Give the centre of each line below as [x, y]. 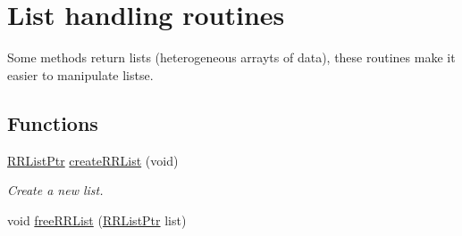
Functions [53, 122]
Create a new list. [55, 190]
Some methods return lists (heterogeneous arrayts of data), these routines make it [231, 57]
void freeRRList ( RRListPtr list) [97, 220]
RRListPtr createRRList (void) [93, 160]
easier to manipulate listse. [80, 74]
